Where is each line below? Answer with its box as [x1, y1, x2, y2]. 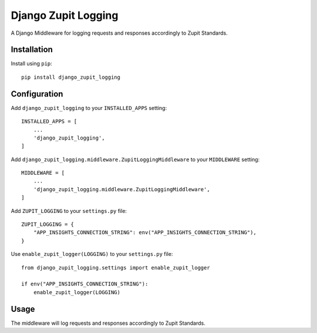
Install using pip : [11, 60, 52, 67]
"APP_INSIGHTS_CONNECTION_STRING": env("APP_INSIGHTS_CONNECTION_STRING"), [33, 229, 257, 236]
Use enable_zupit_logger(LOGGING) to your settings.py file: [11, 251, 173, 258]
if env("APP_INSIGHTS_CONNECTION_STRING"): [21, 281, 149, 288]
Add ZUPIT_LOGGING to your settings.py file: [11, 207, 127, 214]
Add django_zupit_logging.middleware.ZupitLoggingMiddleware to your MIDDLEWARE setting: [11, 156, 260, 163]
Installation [11, 45, 53, 55]
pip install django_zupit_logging [21, 74, 120, 81]
